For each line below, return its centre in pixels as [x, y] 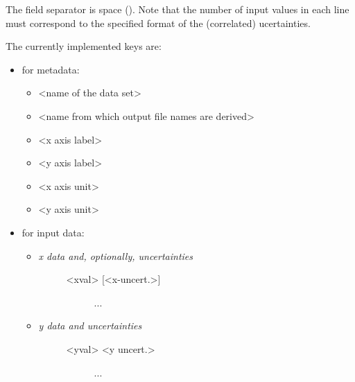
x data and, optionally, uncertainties [116, 255]
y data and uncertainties [90, 325]
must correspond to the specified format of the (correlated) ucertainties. [158, 23]
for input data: [53, 232]
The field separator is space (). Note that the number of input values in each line [177, 9]
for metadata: [51, 69]
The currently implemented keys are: [84, 46]
